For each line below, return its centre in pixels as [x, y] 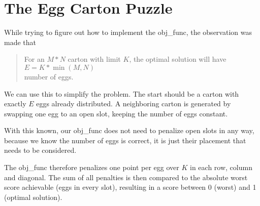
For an [34, 59]
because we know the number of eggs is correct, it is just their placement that [125, 140]
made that [20, 42]
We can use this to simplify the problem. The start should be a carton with [122, 93]
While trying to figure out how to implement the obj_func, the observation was [128, 32]
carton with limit [94, 59]
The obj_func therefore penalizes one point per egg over [92, 167]
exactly [15, 104]
